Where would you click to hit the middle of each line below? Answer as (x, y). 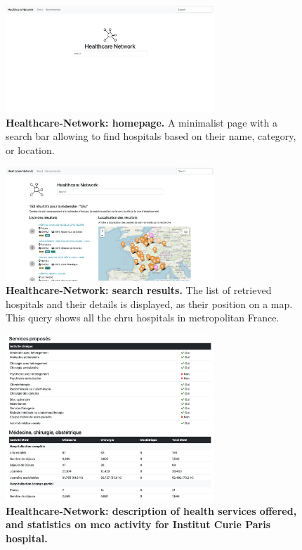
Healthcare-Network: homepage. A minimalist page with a (142, 122)
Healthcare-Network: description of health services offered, (151, 510)
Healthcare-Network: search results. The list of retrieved (139, 290)
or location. (30, 149)
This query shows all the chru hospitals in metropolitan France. (143, 318)
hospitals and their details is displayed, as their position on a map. (149, 303)
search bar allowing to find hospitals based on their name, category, (151, 136)
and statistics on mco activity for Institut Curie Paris (138, 524)
